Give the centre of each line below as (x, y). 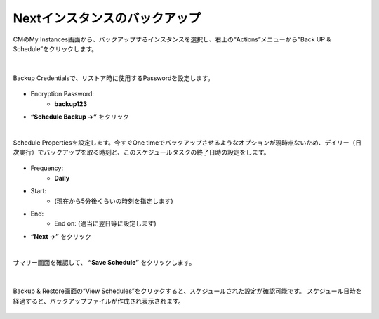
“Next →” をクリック (61, 236)
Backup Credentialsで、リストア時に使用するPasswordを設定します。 (113, 78)
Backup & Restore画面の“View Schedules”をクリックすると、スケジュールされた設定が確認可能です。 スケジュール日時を (187, 291)
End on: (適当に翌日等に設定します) (106, 223)
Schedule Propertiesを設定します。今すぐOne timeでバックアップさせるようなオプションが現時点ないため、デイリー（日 (187, 142)
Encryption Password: (62, 94)
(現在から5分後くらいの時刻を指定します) (114, 201)
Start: (39, 191)
